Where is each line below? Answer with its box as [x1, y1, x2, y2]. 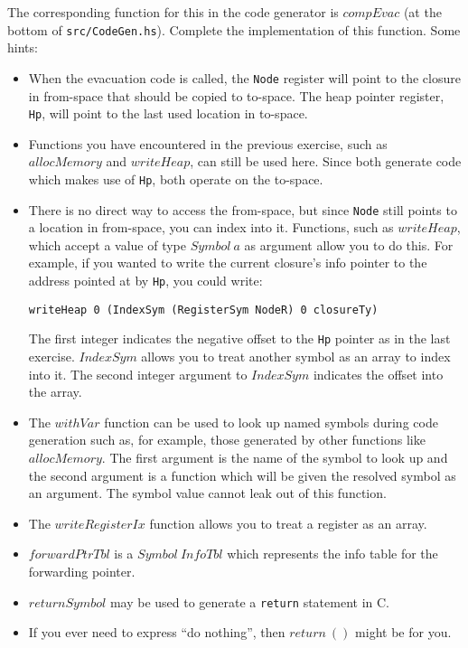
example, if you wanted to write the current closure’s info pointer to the [28, 253, 427, 272]
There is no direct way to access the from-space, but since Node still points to [28, 200, 457, 219]
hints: [7, 38, 38, 57]
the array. [28, 382, 82, 401]
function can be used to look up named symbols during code [104, 412, 438, 431]
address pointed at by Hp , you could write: [28, 271, 263, 290]
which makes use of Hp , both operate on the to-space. [28, 169, 323, 188]
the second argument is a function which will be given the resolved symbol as [28, 465, 456, 484]
